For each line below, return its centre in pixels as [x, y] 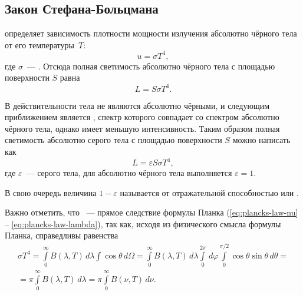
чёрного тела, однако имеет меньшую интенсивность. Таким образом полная [142, 128]
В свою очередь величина [51, 192]
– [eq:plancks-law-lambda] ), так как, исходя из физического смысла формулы [143, 223]
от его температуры [39, 44]
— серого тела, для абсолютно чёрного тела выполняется [129, 173]
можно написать [261, 140]
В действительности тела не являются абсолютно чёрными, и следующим [137, 105]
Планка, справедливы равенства [62, 235]
